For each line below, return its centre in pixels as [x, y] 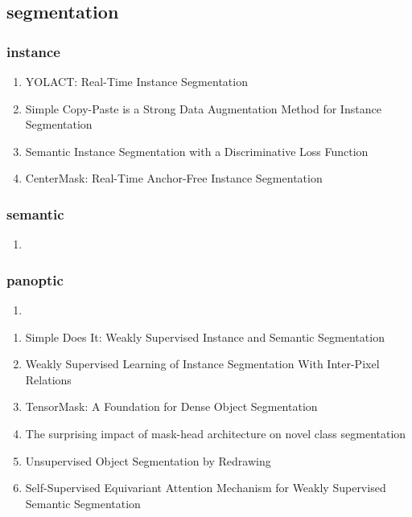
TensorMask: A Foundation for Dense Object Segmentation [171, 406]
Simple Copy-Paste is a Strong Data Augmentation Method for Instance [203, 108]
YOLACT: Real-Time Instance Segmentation [136, 81]
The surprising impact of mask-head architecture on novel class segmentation [216, 433]
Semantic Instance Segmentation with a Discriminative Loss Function [197, 151]
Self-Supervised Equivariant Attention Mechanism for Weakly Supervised [206, 488]
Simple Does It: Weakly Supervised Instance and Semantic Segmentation [205, 336]
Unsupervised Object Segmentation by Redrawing [148, 460]
